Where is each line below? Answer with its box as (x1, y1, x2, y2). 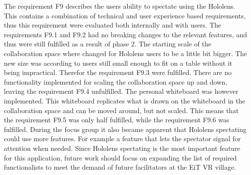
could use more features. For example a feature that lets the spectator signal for (4, 133, 241, 144)
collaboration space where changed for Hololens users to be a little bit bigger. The (4, 48, 247, 58)
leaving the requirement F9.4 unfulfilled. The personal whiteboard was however (4, 86, 238, 96)
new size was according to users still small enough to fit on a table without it (4, 58, 233, 68)
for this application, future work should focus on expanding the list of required (4, 152, 237, 162)
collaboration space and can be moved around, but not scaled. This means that (4, 105, 239, 115)
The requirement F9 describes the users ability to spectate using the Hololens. (4, 1, 236, 11)
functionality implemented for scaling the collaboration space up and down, (4, 76, 227, 87)
